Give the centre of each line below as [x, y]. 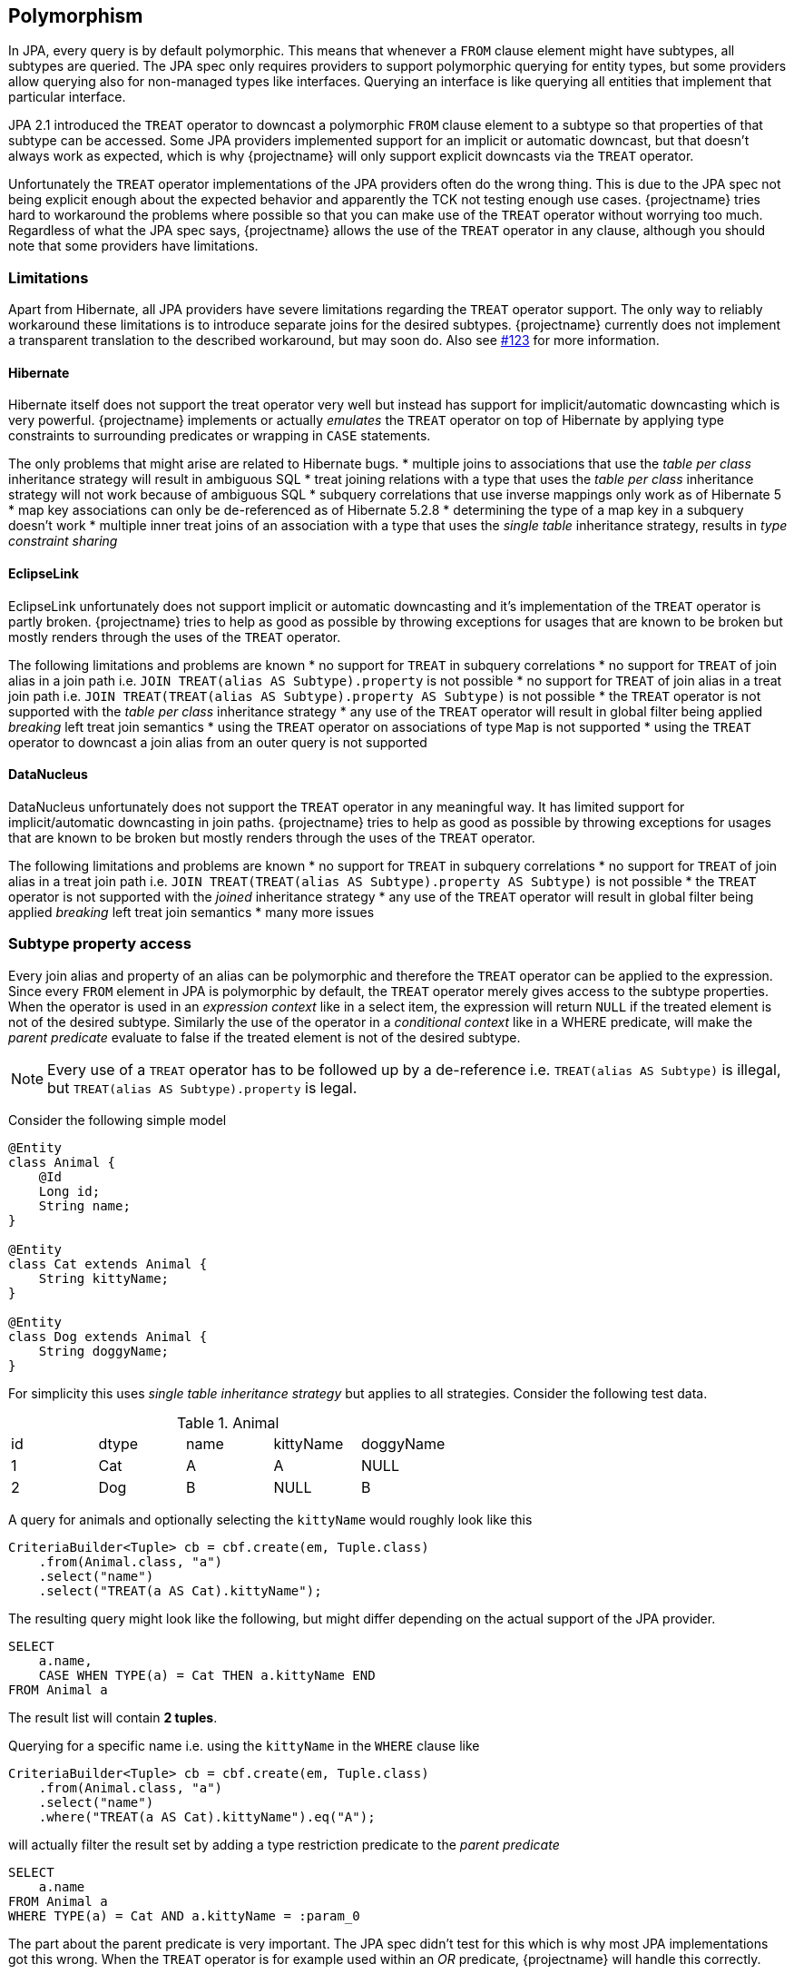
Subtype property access [100, 944]
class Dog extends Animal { [108, 1336]
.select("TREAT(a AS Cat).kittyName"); [180, 1590]
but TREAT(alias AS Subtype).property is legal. [202, 1087]
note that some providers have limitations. [133, 246]
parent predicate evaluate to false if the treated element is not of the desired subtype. [265, 1037]
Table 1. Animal [228, 1422]
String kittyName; [104, 1278]
